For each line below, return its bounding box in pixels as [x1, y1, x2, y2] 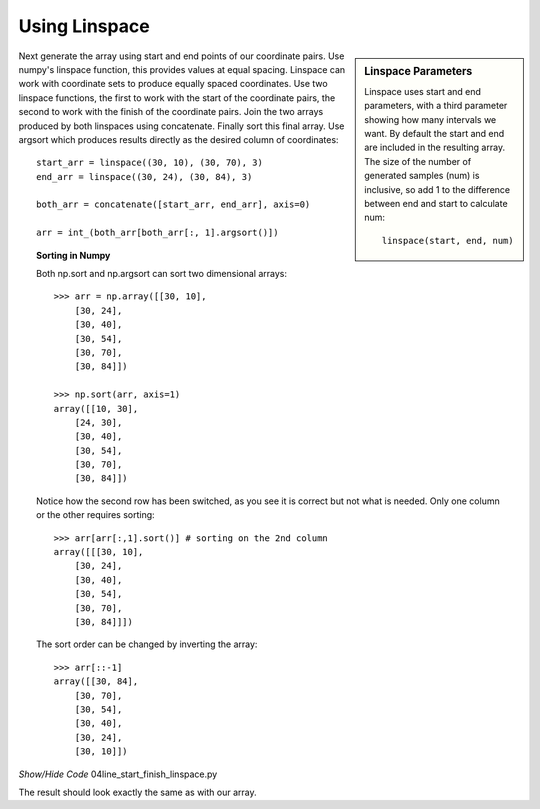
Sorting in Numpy [36, 249, 111, 261]
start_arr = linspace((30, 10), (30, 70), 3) [36, 157, 264, 169]
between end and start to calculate [364, 197, 509, 209]
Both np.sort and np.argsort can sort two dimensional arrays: [36, 268, 287, 280]
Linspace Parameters [364, 64, 473, 78]
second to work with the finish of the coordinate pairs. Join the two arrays [18, 106, 324, 118]
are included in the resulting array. [364, 141, 505, 154]
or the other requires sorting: [36, 509, 155, 521]
